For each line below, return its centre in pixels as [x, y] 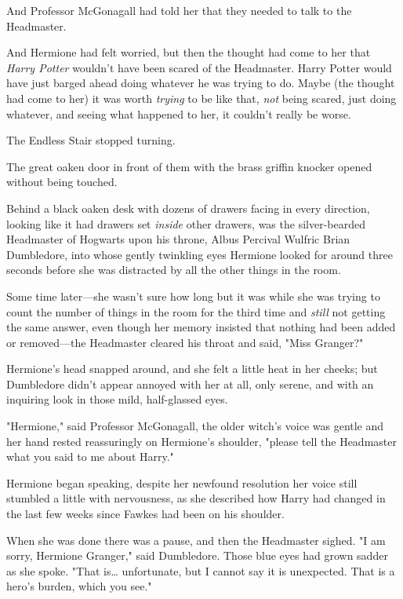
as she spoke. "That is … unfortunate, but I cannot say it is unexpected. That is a [201, 570]
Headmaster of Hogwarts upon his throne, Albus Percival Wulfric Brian [178, 239]
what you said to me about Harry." [90, 457]
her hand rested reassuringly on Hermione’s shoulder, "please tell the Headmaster [201, 441]
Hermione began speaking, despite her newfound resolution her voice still [182, 482]
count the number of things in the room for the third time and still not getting [196, 311]
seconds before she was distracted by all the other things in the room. [174, 270]
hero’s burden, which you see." [79, 586]
